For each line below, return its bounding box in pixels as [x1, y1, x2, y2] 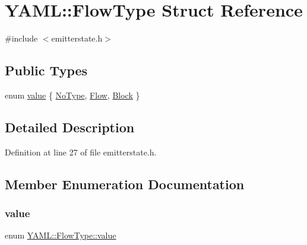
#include [5, 32, 38, 44]
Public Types [5, 61, 88, 79]
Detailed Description [5, 117, 135, 136]
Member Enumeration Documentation [5, 174, 245, 193]
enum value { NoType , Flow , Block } [5, 88, 140, 101]
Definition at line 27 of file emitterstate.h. [5, 145, 157, 158]
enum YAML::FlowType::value [5, 229, 116, 241]
